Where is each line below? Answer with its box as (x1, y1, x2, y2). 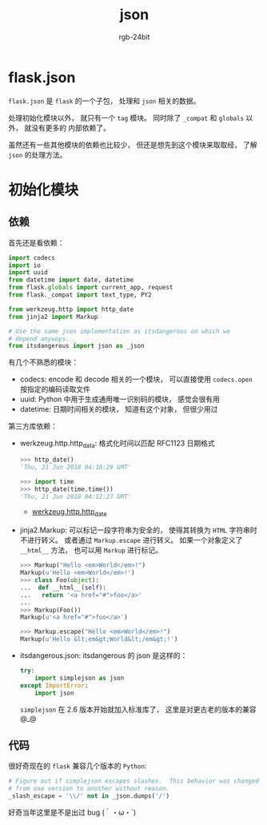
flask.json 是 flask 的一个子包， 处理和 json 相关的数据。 (8, 96, 201, 106)
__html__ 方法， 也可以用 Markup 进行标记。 (19, 545, 162, 555)
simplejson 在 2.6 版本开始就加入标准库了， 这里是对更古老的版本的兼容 (19, 704, 257, 714)
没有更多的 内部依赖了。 (30, 122, 110, 133)
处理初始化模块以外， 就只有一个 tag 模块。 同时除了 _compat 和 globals (8, 113, 245, 122)
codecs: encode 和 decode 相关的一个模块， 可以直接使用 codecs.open (19, 374, 253, 385)
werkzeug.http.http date (31, 507, 107, 519)
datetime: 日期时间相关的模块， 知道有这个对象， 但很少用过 (19, 405, 218, 414)
